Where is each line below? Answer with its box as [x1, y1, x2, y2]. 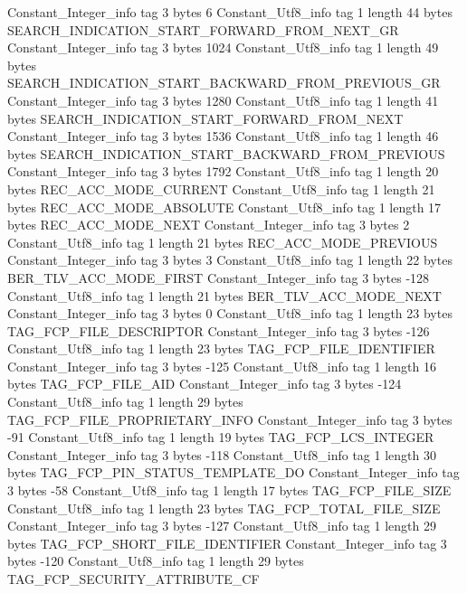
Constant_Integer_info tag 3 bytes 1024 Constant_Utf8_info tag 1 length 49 [7, 38, 439, 57]
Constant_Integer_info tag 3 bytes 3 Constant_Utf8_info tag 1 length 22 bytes [7, 250, 453, 269]
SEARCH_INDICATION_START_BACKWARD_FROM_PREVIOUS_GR [7, 73, 441, 92]
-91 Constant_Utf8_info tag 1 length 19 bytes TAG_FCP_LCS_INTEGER [7, 428, 434, 447]
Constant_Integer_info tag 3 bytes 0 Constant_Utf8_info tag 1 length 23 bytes [7, 304, 453, 323]
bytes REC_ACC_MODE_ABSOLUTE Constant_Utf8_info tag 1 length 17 [7, 197, 442, 216]
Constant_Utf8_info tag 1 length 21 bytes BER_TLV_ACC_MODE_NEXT [7, 286, 442, 305]
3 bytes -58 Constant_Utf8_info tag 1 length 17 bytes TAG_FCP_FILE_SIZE [7, 481, 452, 500]
